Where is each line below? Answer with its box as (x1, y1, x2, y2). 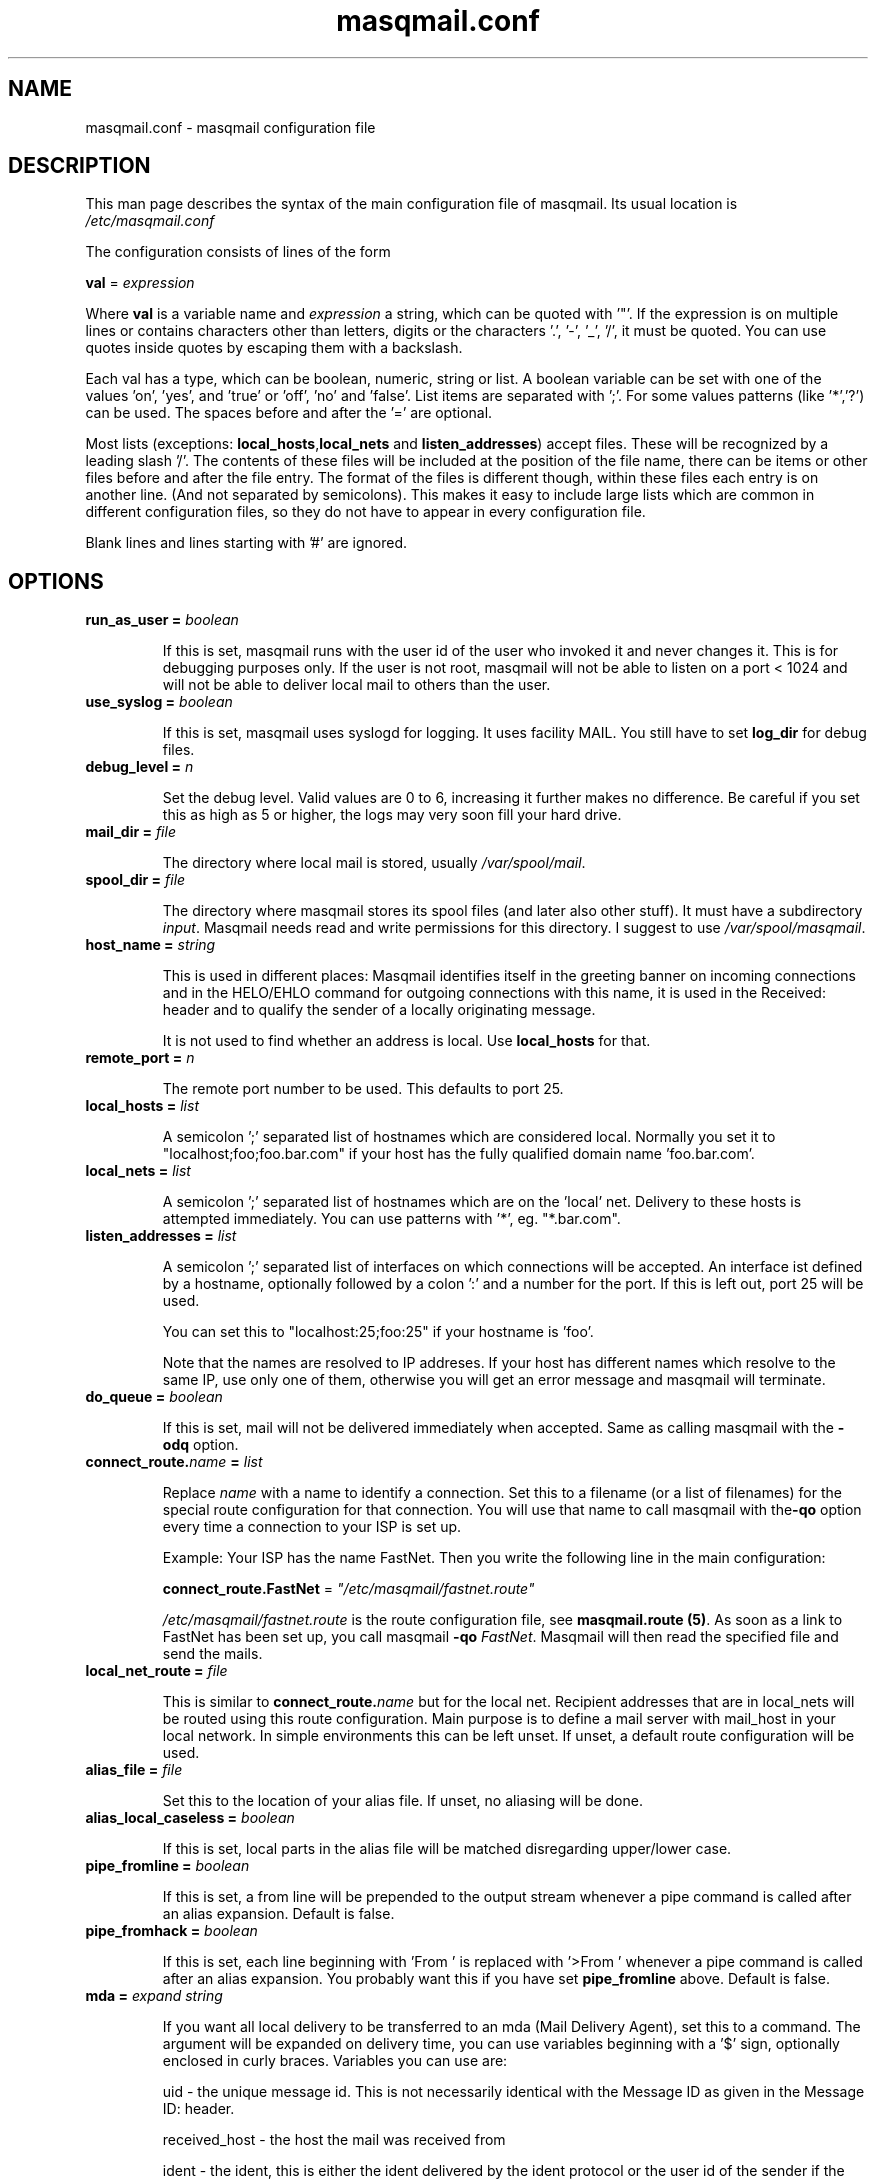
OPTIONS (8, 568, 104, 594)
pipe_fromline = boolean (85, 1857, 250, 1875)
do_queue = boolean (85, 1388, 223, 1406)
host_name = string (85, 936, 216, 954)
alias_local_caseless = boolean (85, 1809, 295, 1827)
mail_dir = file (85, 823, 176, 841)
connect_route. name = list (85, 1453, 263, 1471)
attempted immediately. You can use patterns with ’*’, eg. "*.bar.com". (162, 1210, 621, 1228)
